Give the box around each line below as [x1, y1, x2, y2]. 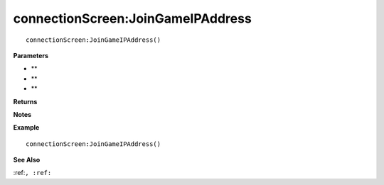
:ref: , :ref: [13, 169, 52, 177]
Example [13, 123, 40, 132]
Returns [13, 97, 38, 106]
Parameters [13, 51, 49, 60]
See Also [13, 156, 41, 164]
